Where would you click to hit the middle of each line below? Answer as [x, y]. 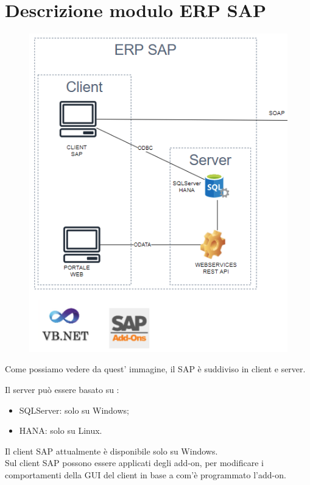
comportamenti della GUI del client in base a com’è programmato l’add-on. [146, 474]
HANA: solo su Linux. [61, 430]
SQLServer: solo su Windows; [74, 410]
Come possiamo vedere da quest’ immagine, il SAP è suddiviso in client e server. [155, 369]
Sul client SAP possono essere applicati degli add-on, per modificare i [134, 463]
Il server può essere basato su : [62, 389]
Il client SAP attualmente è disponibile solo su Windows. [111, 451]
